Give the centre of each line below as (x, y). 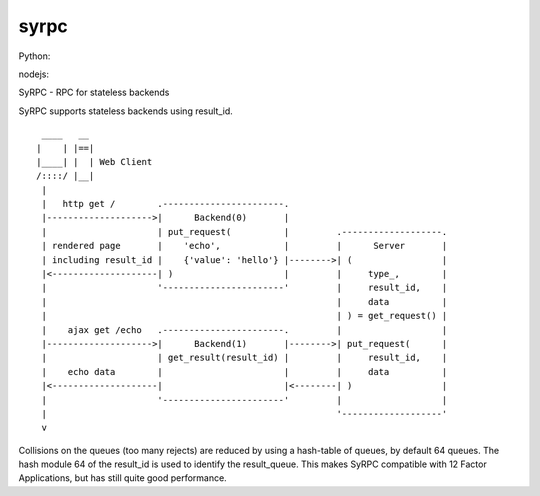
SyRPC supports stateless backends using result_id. (126, 111)
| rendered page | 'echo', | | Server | (244, 246)
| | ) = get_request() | (244, 316)
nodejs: (34, 74)
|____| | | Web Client (94, 161)
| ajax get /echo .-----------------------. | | (244, 329)
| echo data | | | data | (244, 371)
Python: (34, 56)
